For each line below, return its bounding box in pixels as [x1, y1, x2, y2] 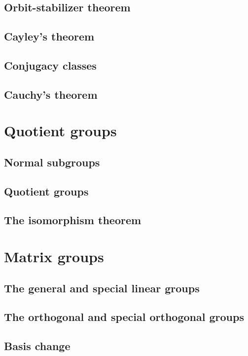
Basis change [4, 338, 71, 354]
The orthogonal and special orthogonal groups [4, 309, 244, 324]
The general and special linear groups [4, 280, 200, 295]
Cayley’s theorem [4, 29, 95, 44]
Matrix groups [4, 246, 104, 267]
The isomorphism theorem [4, 212, 142, 228]
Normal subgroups [4, 154, 100, 169]
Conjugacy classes [4, 57, 97, 73]
